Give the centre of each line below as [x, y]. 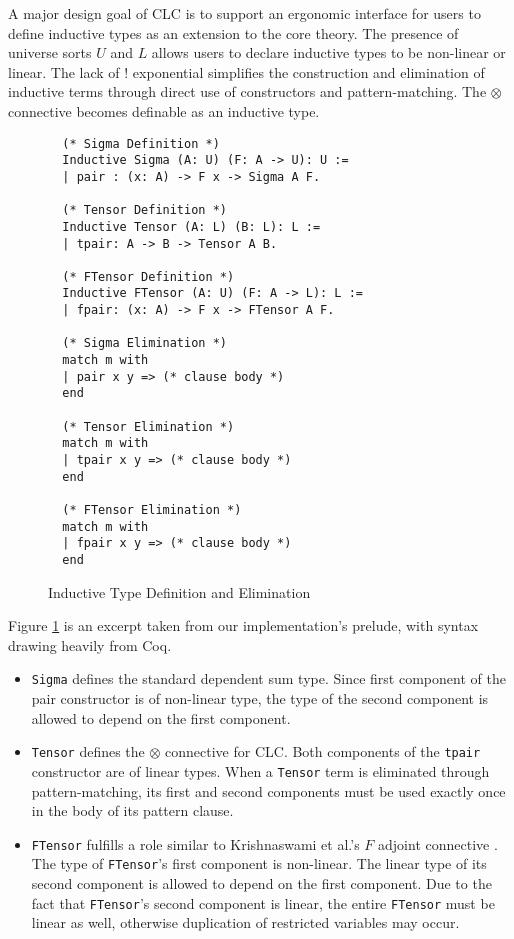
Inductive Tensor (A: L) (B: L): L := [191, 226]
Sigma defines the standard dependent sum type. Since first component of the [268, 678]
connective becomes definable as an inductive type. [164, 110]
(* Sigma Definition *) [141, 143]
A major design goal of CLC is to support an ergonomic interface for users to [244, 13]
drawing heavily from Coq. [90, 644]
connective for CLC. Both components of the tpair [323, 751]
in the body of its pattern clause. [132, 810]
